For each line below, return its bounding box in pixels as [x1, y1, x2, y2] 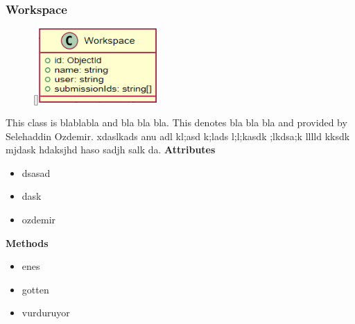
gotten [21, 282, 49, 296]
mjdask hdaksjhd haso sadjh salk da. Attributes [6, 142, 216, 157]
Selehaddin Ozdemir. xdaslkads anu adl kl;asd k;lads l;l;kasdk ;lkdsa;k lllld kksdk [6, 128, 350, 143]
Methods [6, 235, 49, 250]
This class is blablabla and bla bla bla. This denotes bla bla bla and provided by [6, 114, 347, 129]
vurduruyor [21, 305, 70, 320]
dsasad [21, 165, 51, 180]
